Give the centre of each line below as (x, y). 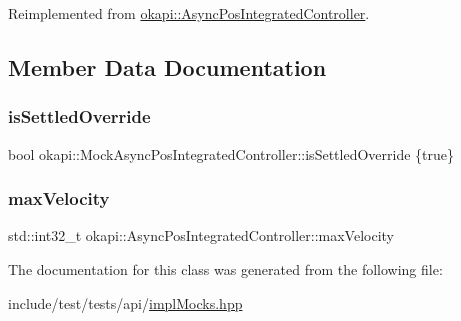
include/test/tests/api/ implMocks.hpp (125, 302)
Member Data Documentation (167, 66)
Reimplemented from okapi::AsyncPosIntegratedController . (189, 13)
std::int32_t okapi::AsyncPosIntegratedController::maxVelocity (201, 235)
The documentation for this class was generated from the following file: (225, 269)
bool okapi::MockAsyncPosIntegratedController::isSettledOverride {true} (231, 153)
